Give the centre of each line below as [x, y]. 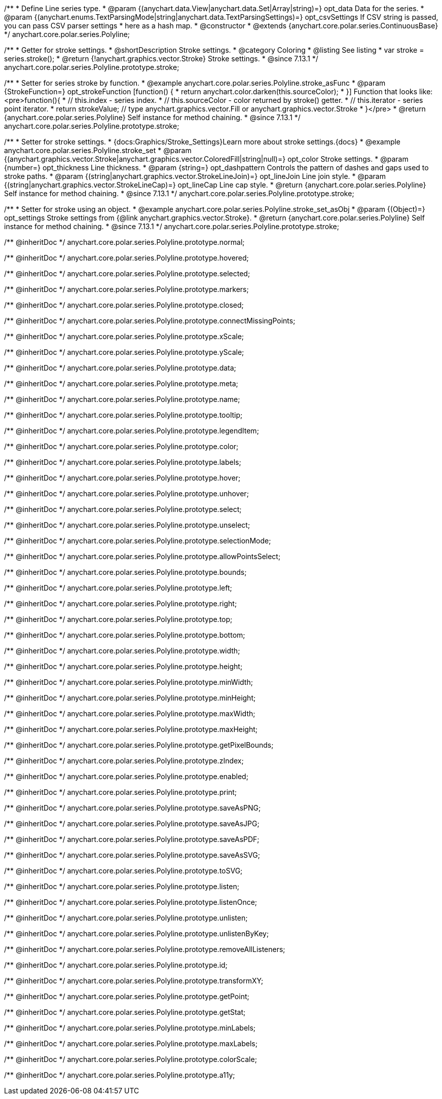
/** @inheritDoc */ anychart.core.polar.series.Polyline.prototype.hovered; [126, 258]
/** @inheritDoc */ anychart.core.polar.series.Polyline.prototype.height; [123, 666]
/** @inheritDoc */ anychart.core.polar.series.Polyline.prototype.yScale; [124, 352]
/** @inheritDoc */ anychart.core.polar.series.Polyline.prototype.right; [121, 603]
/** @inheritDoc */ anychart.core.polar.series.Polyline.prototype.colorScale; [131, 1059]
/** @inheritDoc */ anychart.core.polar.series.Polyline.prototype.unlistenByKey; [137, 933]
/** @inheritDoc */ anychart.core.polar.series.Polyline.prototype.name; [122, 399]
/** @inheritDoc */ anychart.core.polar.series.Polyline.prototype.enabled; [126, 776]
